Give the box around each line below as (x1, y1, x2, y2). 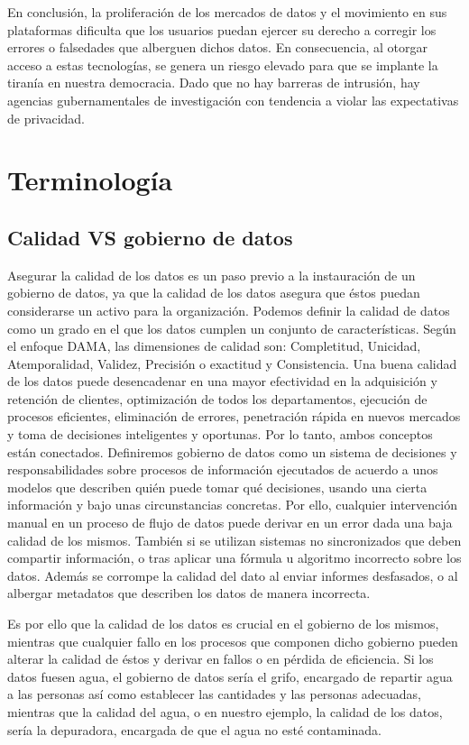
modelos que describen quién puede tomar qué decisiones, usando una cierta (7, 477, 428, 496)
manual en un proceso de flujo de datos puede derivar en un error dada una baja (7, 513, 453, 532)
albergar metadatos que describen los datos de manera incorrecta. (7, 584, 371, 602)
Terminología (7, 161, 173, 198)
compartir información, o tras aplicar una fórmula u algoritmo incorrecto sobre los (7, 548, 462, 567)
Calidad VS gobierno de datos (7, 223, 293, 251)
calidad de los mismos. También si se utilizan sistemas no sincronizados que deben (7, 530, 462, 549)
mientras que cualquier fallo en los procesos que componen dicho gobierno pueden (7, 631, 458, 650)
